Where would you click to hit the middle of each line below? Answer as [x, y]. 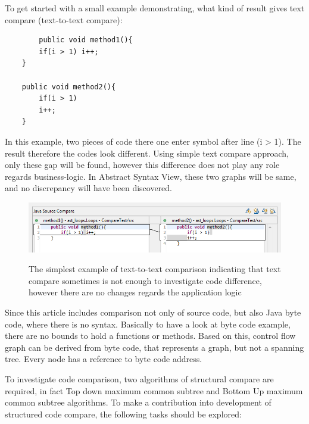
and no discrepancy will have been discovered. [89, 188]
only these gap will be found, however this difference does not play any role [142, 165]
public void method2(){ [69, 87]
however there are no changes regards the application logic [135, 292]
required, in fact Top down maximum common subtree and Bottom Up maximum [154, 390]
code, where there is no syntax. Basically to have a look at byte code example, [148, 324]
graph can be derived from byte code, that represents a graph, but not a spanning [154, 347]
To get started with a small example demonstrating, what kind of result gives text [155, 8]
